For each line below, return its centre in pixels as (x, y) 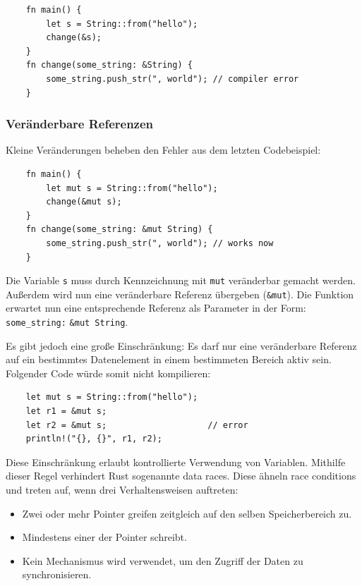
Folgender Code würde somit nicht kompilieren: (108, 373)
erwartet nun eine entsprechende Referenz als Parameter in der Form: (156, 308)
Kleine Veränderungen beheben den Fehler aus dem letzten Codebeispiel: (163, 150)
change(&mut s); (84, 202)
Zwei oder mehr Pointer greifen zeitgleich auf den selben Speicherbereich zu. (187, 513)
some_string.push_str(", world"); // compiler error (173, 79)
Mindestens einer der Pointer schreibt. (104, 537)
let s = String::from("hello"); (122, 24)
